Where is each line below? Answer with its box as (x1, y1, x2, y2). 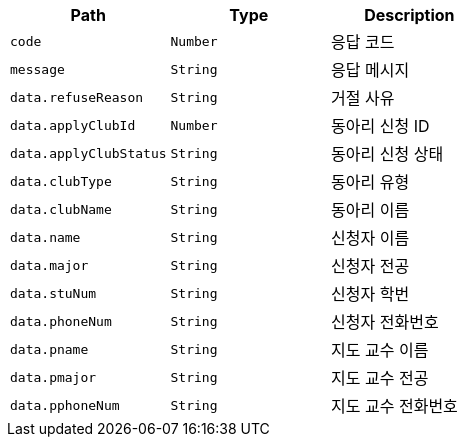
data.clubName (10, 201, 112, 217)
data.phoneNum (10, 313, 112, 329)
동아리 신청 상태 (331, 144, 444, 164)
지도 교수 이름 (331, 340, 429, 360)
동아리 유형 (331, 172, 410, 192)
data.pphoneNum (10, 397, 120, 413)
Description (364, 5, 455, 25)
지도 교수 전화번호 (331, 396, 458, 416)
